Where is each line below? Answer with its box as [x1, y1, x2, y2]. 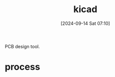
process [5, 61, 40, 73]
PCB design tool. [5, 43, 40, 49]
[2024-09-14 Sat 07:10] [60, 20, 110, 26]
